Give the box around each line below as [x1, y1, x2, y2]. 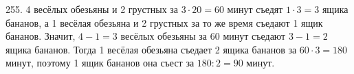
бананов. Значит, [5, 29, 76, 43]
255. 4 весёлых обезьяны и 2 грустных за [5, 2, 179, 16]
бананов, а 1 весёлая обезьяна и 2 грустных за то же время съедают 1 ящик [5, 15, 323, 29]
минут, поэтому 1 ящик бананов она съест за [5, 56, 195, 70]
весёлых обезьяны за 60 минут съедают [120, 29, 286, 43]
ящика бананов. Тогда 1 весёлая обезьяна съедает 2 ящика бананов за [5, 42, 297, 56]
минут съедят [227, 2, 283, 16]
